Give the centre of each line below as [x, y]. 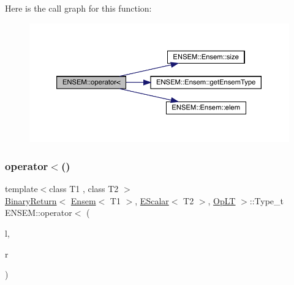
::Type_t [267, 200]
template [21, 189]
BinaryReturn [31, 200]
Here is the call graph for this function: [78, 8]
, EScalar [152, 200]
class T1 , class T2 [84, 189]
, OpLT [222, 200]
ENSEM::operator [39, 213]
